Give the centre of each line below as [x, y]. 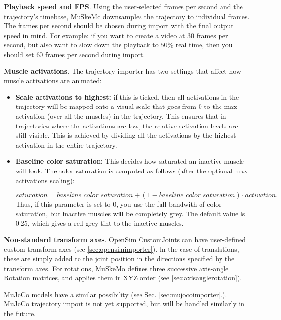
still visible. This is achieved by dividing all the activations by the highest [126, 135]
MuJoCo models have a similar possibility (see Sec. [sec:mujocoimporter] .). [116, 294]
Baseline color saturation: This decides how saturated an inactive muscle [130, 161]
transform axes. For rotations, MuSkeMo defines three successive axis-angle [116, 268]
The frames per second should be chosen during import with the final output [119, 26]
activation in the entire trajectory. [66, 144]
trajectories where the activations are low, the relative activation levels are [127, 125]
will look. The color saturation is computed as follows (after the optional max [131, 170]
